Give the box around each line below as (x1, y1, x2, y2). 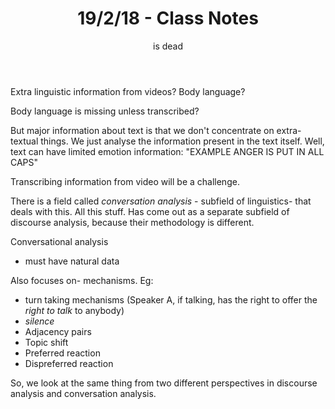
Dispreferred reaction (24, 357, 114, 369)
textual (10, 135, 39, 147)
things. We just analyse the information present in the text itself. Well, (40, 135, 325, 147)
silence (24, 315, 55, 327)
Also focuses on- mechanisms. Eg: (10, 274, 154, 286)
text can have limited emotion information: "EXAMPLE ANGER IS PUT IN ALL (10, 145, 325, 157)
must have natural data (24, 255, 120, 267)
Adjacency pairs (24, 325, 92, 337)
